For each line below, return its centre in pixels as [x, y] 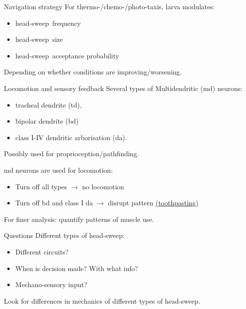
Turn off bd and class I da [54, 203]
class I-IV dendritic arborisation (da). [71, 137]
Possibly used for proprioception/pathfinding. [72, 154]
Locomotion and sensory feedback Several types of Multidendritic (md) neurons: [123, 88]
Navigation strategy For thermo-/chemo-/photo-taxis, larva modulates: [109, 6]
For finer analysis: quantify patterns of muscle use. [79, 219]
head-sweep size [39, 39]
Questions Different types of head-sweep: [64, 235]
